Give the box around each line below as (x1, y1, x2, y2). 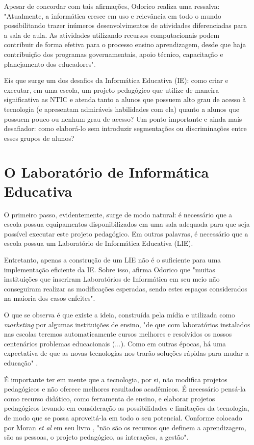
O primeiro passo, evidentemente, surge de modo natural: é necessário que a (4, 209, 232, 219)
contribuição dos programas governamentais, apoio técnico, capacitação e (4, 49, 223, 59)
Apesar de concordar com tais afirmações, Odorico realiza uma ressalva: (4, 1, 220, 11)
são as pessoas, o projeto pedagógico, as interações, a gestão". (4, 432, 189, 442)
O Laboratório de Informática (4, 161, 209, 182)
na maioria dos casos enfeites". (4, 293, 95, 303)
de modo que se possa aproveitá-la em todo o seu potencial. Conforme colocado (4, 412, 242, 422)
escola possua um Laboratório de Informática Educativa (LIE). (4, 238, 193, 248)
